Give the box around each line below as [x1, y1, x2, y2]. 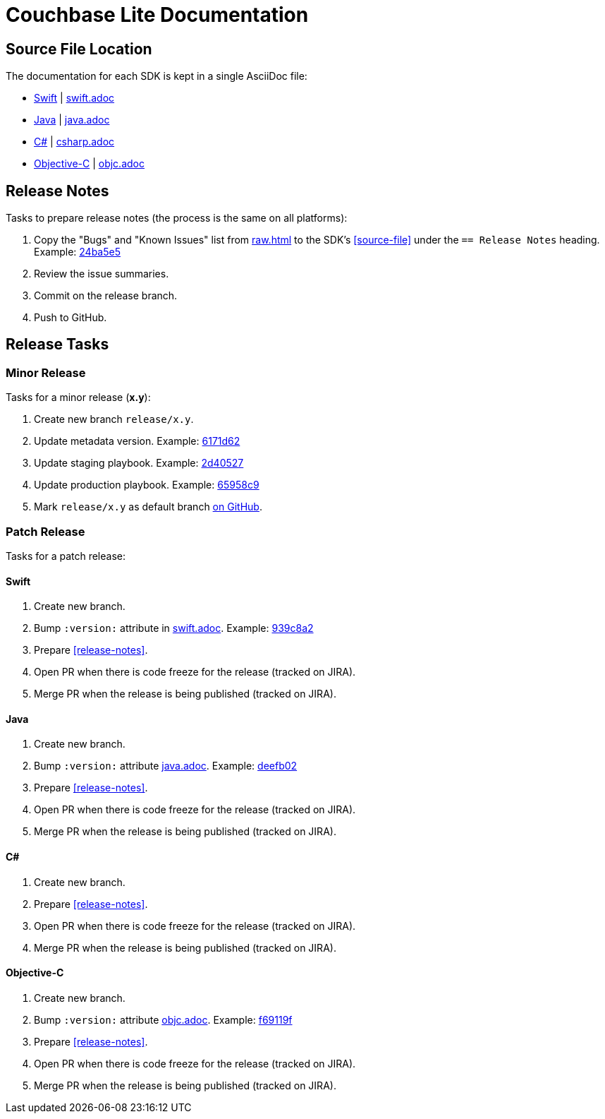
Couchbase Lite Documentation [6, 3, 309, 27]
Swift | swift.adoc [34, 92, 115, 104]
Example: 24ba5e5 [34, 246, 121, 258]
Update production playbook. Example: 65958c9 [34, 479, 259, 491]
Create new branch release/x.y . [34, 413, 194, 426]
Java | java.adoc [34, 114, 110, 126]
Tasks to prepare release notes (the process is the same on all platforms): [6, 212, 348, 225]
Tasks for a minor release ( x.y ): [6, 391, 151, 404]
